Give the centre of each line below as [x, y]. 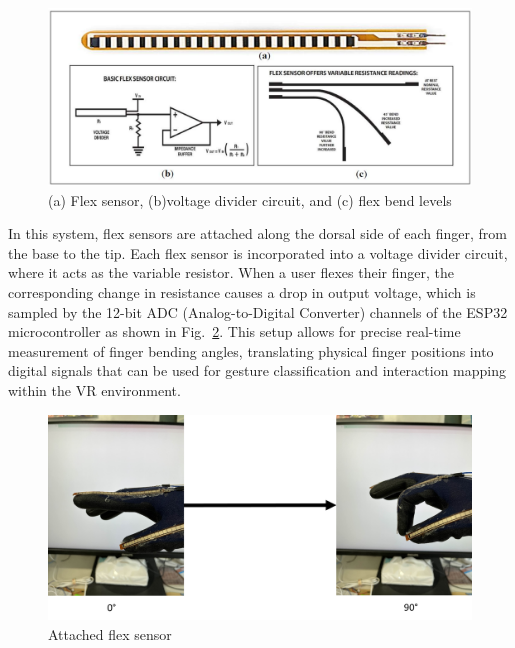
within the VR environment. [94, 389]
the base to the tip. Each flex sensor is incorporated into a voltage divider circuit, [258, 252]
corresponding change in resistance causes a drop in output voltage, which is [242, 292]
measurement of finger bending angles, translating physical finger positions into [251, 350]
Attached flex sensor [110, 633]
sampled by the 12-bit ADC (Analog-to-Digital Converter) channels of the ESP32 [258, 311]
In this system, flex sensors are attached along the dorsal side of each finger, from [257, 233]
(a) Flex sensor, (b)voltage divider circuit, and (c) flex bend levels [250, 199]
